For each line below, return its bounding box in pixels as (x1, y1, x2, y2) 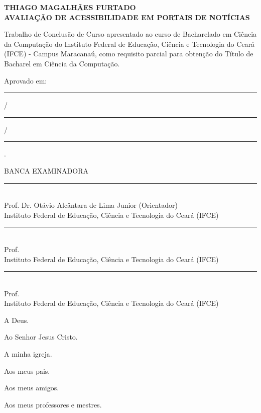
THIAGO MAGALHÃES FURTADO (4, 2, 136, 12)
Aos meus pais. (4, 365, 50, 376)
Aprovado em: (4, 75, 47, 86)
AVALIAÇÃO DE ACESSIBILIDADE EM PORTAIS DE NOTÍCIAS (4, 12, 250, 22)
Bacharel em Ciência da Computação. (4, 58, 120, 68)
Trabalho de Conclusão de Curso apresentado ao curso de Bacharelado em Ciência (4, 29, 257, 39)
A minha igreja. (4, 349, 52, 359)
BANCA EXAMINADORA (4, 165, 88, 176)
